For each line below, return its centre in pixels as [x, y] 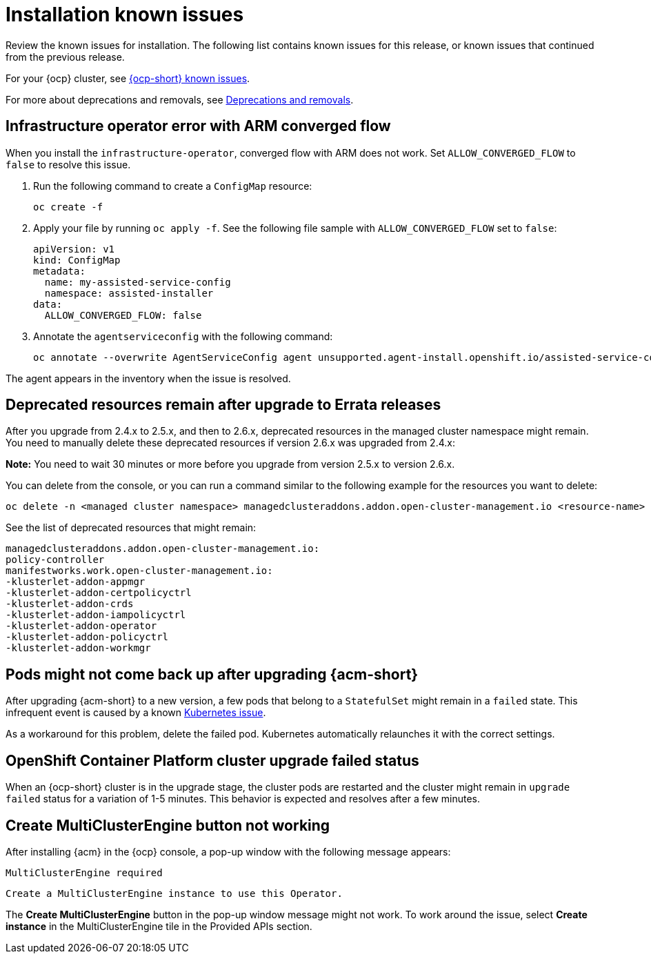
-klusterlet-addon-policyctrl [87, 637]
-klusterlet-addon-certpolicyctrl [99, 593]
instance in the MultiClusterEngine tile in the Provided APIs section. [159, 926]
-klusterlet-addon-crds [70, 604]
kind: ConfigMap [77, 260]
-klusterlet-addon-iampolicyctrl [96, 615]
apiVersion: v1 [74, 249]
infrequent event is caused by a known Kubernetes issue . [136, 713]
